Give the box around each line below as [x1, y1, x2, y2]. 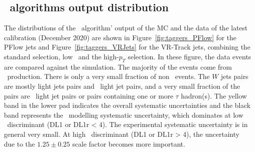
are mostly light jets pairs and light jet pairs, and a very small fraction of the [4, 80, 240, 91]
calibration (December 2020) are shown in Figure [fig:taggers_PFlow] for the [4, 32, 236, 42]
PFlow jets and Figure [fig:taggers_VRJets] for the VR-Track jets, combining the [4, 42, 251, 52]
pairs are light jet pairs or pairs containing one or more [4, 90, 173, 101]
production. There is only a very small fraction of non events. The [7, 71, 210, 81]
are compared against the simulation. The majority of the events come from [4, 61, 232, 72]
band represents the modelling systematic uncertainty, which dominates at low [4, 109, 243, 120]
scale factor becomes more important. [72, 138, 185, 149]
